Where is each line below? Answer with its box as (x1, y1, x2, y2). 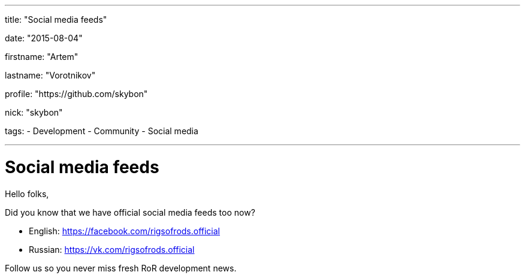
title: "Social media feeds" (5, 14, 107, 25)
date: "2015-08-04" (5, 33, 83, 43)
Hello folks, (5, 188, 49, 199)
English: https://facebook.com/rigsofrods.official (29, 225, 221, 236)
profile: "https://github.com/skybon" (5, 89, 148, 99)
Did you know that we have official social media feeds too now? (5, 207, 255, 217)
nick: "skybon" (5, 107, 63, 117)
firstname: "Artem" (5, 52, 79, 62)
